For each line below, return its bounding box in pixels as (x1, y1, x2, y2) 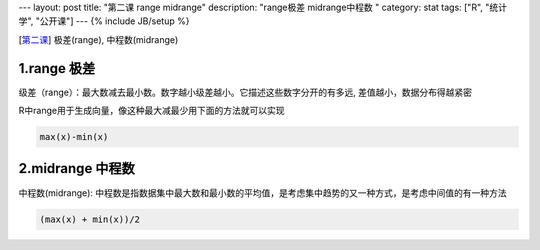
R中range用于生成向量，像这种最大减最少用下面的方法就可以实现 (18, 105, 285, 117)
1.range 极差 (18, 60, 96, 77)
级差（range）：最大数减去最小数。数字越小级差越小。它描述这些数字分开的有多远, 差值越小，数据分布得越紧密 (18, 86, 473, 98)
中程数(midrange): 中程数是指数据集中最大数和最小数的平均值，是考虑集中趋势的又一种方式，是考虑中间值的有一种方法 (18, 186, 507, 199)
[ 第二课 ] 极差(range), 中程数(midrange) (18, 33, 179, 45)
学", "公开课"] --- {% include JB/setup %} (18, 15, 190, 27)
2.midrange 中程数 (18, 160, 135, 177)
